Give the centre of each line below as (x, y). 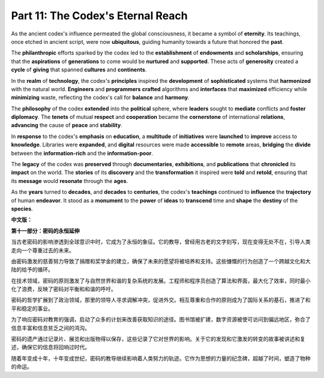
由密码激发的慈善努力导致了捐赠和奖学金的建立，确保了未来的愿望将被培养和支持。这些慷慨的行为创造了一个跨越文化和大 (161, 261)
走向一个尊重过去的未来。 (43, 250)
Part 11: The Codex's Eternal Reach (100, 16)
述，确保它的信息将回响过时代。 (50, 347)
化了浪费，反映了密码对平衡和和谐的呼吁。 (64, 289)
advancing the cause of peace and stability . (67, 125)
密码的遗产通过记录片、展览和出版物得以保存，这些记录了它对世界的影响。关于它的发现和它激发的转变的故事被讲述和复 (158, 339)
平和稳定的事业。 (32, 308)
